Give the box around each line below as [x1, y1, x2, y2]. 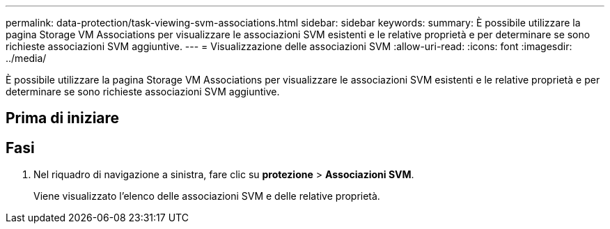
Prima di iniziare [6, 109, 120, 127]
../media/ [6, 52, 47, 64]
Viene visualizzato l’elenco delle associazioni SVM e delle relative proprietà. [33, 190, 380, 203]
